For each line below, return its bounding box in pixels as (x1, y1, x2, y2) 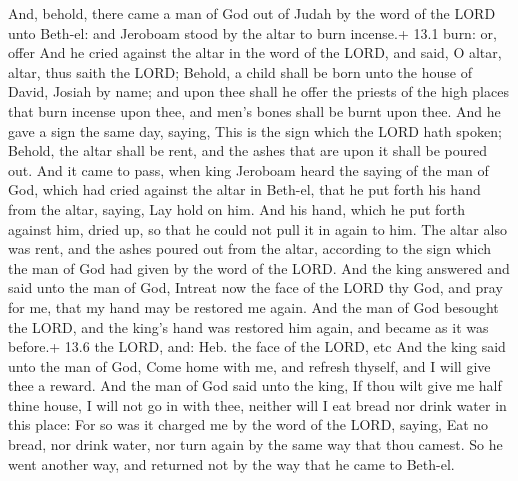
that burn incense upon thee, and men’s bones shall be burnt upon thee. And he (8, 100, 501, 121)
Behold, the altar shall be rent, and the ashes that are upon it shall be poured (8, 140, 488, 161)
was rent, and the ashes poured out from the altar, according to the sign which (8, 238, 492, 259)
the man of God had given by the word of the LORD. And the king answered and (8, 257, 510, 278)
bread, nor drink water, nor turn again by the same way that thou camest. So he (8, 434, 503, 455)
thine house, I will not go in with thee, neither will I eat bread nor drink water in (8, 394, 507, 415)
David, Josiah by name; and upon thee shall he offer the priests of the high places (8, 81, 509, 102)
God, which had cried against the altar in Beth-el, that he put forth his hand (8, 179, 481, 200)
